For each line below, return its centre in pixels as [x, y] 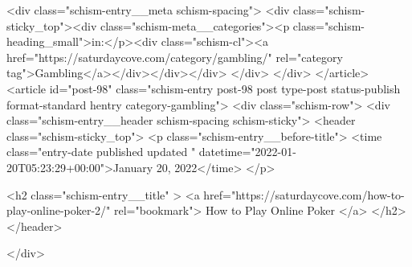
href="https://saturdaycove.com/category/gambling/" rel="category [175, 57]
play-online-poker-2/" [59, 210]
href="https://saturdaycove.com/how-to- [304, 194]
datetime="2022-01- [247, 152]
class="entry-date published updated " [101, 152]
